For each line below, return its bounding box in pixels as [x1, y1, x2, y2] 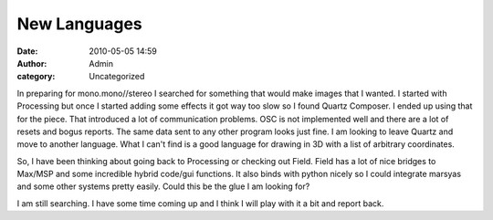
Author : [16, 58, 47, 68]
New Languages [16, 14, 143, 34]
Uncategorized [89, 71, 145, 82]
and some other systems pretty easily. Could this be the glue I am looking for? [16, 181, 310, 192]
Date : [16, 46, 38, 57]
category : [16, 71, 56, 82]
